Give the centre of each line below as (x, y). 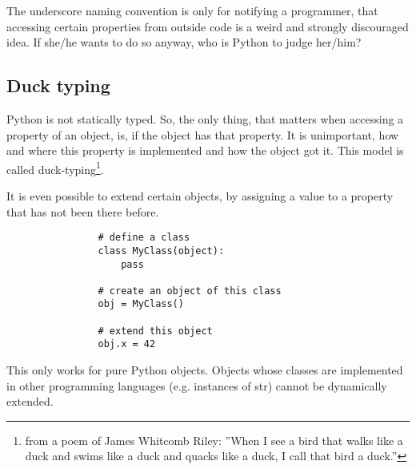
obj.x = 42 (127, 344)
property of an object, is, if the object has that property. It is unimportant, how (203, 134)
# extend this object (155, 331)
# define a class (144, 238)
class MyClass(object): (161, 251)
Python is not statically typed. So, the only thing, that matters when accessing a (205, 118)
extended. (30, 401)
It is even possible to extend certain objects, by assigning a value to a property (200, 196)
